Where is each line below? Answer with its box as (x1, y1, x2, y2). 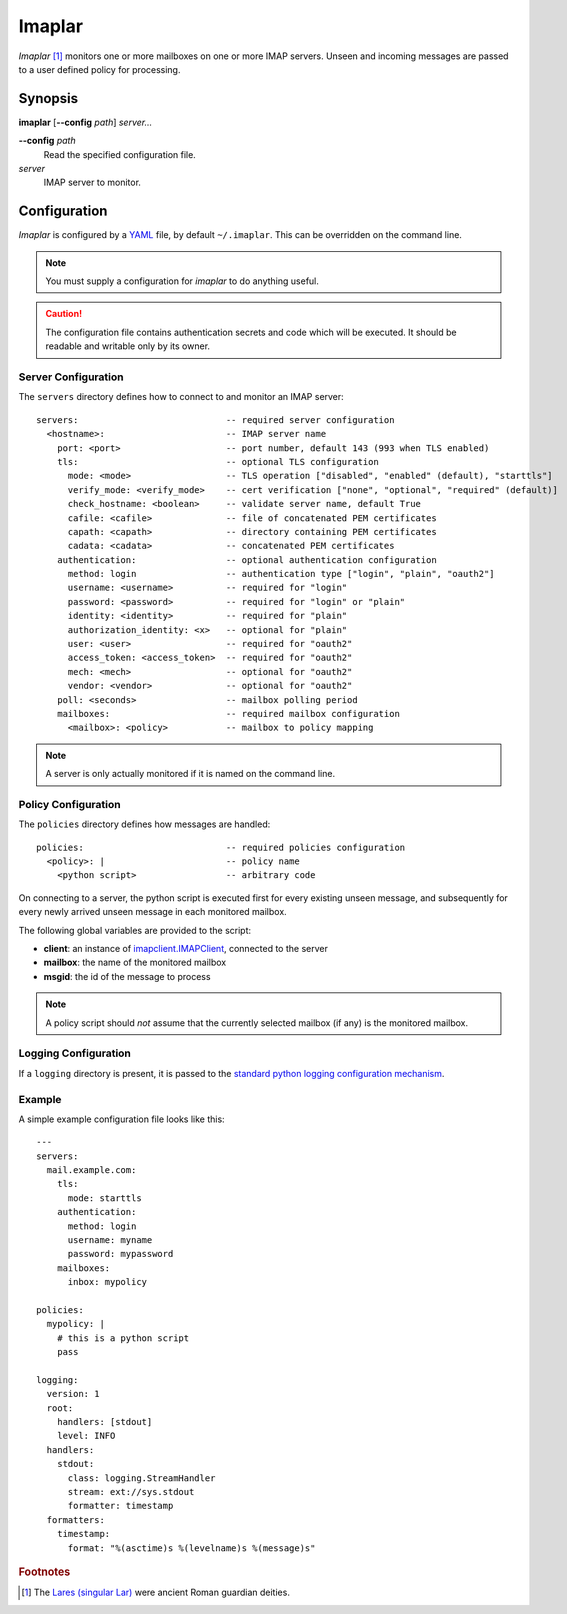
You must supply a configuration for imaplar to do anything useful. (45, 275, 320, 287)
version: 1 (46, 1388, 100, 1400)
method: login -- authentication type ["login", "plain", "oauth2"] (67, 568, 495, 580)
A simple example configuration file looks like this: (18, 1113, 225, 1125)
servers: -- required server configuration (36, 414, 395, 425)
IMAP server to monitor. (43, 176, 142, 189)
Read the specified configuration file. (43, 148, 197, 160)
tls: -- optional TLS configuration (56, 456, 379, 467)
